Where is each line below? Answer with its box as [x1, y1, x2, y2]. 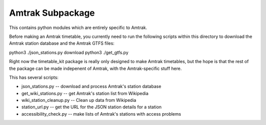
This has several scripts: [9, 74, 59, 80]
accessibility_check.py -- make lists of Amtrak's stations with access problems [21, 111, 181, 117]
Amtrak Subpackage [9, 7, 95, 18]
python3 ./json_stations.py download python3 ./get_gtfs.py [9, 49, 129, 55]
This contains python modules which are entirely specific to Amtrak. [9, 25, 147, 31]
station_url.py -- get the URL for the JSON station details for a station [21, 104, 162, 110]
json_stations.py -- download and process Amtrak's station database [21, 84, 162, 90]
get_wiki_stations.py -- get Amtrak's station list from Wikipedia [21, 90, 149, 96]
